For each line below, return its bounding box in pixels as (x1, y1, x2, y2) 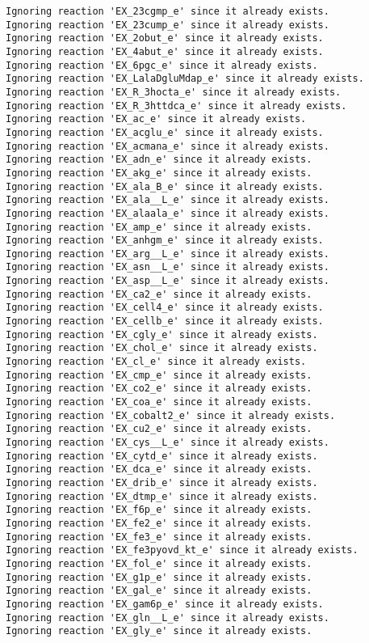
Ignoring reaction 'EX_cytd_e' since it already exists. (6, 450, 318, 462)
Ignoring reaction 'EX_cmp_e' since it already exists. (6, 369, 312, 381)
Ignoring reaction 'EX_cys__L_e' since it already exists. (6, 437, 329, 448)
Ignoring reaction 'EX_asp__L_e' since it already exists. (6, 275, 329, 287)
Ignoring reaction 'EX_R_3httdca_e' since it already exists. (6, 99, 347, 112)
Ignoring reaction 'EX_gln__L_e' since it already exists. (6, 611, 329, 624)
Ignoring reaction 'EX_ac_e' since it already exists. (6, 113, 307, 125)
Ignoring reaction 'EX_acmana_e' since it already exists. (6, 140, 329, 152)
